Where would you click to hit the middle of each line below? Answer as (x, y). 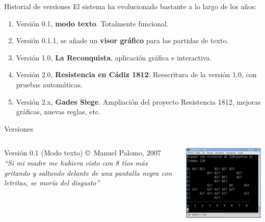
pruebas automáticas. (49, 84)
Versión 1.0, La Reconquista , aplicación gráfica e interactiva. (114, 57)
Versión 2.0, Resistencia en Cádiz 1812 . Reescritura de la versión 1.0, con (136, 74)
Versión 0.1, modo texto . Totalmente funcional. (92, 23)
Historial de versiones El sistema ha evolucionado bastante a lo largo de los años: (130, 6)
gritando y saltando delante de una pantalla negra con (88, 172)
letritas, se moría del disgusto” (52, 183)
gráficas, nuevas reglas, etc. (58, 112)
